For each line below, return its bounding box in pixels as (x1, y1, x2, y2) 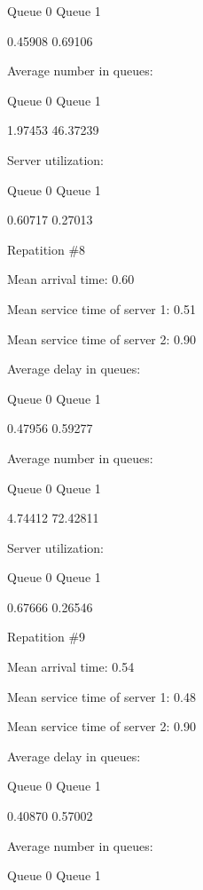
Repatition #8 (7, 240, 86, 258)
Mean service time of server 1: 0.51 (7, 299, 196, 318)
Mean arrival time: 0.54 (7, 658, 135, 676)
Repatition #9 (7, 627, 86, 646)
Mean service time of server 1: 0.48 (7, 687, 196, 705)
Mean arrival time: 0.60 (7, 270, 135, 288)
